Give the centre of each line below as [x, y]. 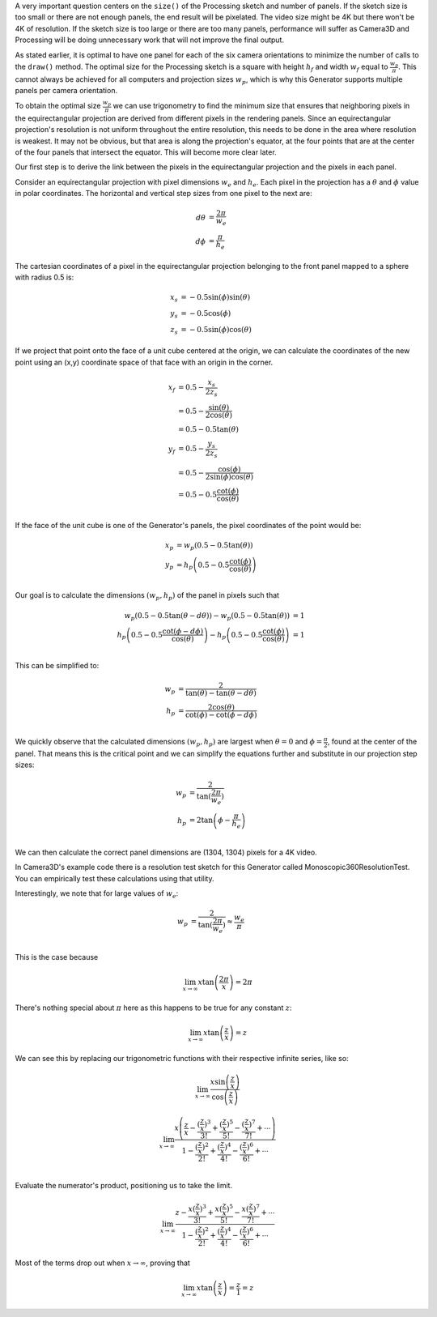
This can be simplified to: [57, 666]
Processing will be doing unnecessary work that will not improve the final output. [150, 40]
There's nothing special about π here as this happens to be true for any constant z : [153, 1008]
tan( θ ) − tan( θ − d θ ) [221, 693]
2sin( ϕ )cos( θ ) [229, 477]
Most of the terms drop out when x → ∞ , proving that [102, 1263]
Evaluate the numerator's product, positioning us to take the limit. [124, 1185]
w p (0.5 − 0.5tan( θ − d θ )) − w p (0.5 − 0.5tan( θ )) [207, 616]
